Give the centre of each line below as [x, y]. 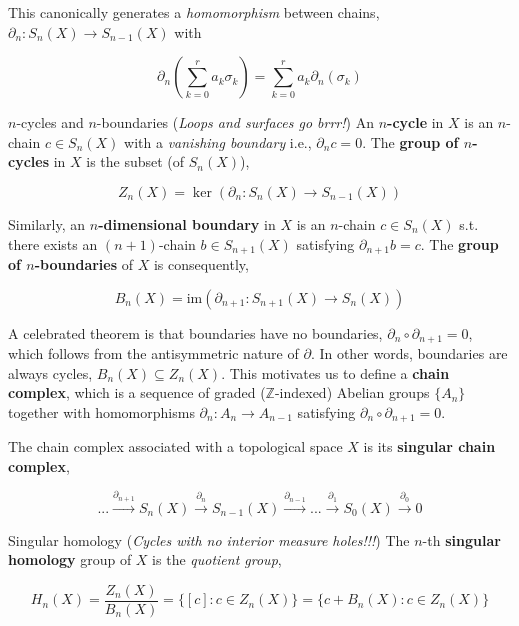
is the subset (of [135, 161]
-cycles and [50, 122]
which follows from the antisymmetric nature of [153, 353]
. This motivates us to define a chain [335, 372]
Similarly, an [47, 223]
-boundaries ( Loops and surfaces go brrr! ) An [235, 122]
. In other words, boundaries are [409, 353]
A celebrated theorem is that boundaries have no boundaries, [195, 332]
